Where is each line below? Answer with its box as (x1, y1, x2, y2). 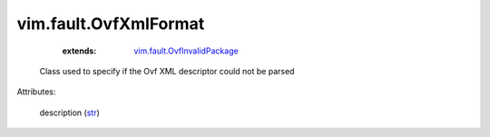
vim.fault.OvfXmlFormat (16, 14, 205, 34)
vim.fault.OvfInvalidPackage (133, 45, 240, 56)
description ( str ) (39, 107, 100, 118)
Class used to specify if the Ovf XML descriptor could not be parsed (39, 65, 295, 76)
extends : (62, 45, 97, 56)
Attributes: (16, 86, 56, 97)
